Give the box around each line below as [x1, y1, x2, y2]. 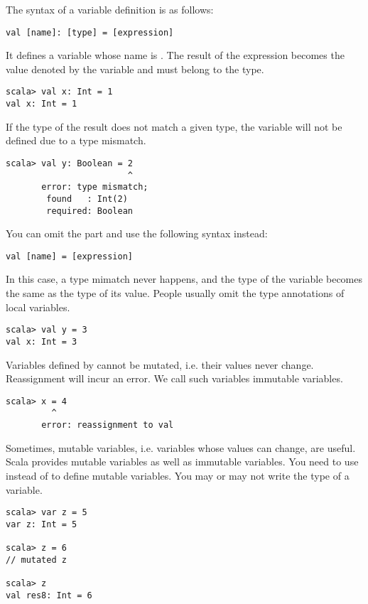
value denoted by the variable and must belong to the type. [6, 61, 264, 76]
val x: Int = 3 [6, 336, 77, 347]
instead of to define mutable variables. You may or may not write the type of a [6, 468, 350, 482]
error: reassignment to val [41, 420, 174, 431]
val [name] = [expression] [6, 251, 133, 261]
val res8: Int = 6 [6, 590, 92, 600]
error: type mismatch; [41, 182, 148, 193]
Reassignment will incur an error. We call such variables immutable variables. [6, 371, 343, 386]
